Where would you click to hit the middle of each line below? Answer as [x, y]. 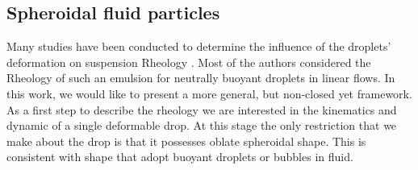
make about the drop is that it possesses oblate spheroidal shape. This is [186, 141]
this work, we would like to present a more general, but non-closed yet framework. [209, 93]
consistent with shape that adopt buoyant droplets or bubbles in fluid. [180, 157]
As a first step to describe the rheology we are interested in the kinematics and [202, 109]
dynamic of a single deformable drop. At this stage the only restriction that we [202, 125]
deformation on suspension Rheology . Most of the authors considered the [189, 62]
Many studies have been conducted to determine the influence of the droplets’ [199, 46]
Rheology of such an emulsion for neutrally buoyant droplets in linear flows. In [201, 78]
